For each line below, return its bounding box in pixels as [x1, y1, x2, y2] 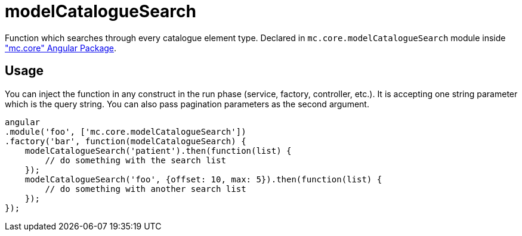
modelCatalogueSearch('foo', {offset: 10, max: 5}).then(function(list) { [24, 174, 382, 184]
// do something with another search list [45, 184, 246, 194]
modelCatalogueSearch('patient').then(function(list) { [24, 145, 292, 156]
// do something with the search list [45, 155, 226, 165]
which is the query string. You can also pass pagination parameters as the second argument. [5, 98, 369, 109]
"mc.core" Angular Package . [5, 42, 117, 53]
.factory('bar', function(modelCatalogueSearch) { [5, 136, 246, 146]
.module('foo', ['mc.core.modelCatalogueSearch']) [5, 126, 246, 136]
